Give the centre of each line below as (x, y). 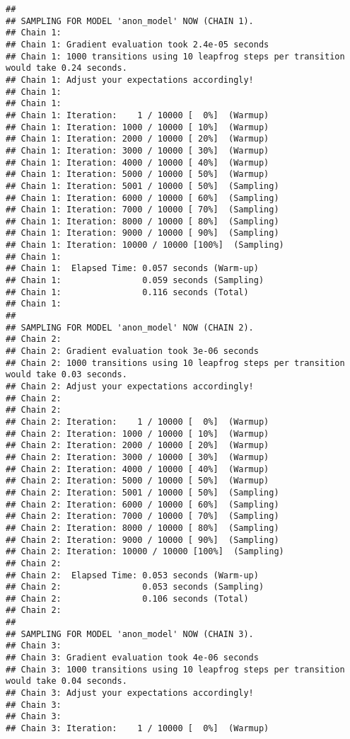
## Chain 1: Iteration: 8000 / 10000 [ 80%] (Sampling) (142, 221)
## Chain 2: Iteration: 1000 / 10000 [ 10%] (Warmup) (138, 434)
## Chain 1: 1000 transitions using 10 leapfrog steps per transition (175, 56)
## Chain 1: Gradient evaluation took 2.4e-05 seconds (138, 44)
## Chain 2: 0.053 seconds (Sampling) (135, 587)
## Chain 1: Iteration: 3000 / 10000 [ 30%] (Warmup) (138, 150)
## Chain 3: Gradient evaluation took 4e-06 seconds (132, 658)
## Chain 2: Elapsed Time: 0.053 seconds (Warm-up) (132, 575)
